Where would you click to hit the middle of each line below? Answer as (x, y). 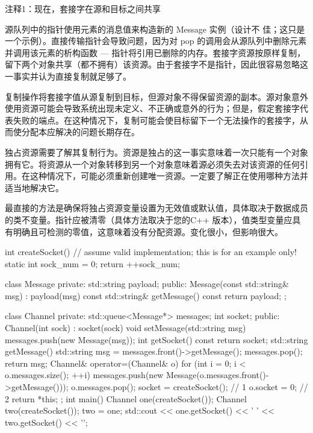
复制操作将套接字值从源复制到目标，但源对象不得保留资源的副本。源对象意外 (156, 96)
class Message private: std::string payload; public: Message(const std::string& (147, 284)
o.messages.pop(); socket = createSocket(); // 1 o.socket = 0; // (190, 387)
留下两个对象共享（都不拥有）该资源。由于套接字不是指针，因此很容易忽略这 (156, 64)
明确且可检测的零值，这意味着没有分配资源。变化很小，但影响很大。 (148, 231)
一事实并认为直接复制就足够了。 (68, 76)
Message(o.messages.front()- (218, 375)
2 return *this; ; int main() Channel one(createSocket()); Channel (126, 398)
